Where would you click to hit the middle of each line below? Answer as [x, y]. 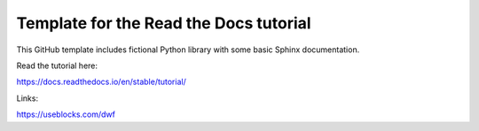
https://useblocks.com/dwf [66, 114]
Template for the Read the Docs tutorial [164, 23]
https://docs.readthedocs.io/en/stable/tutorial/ [101, 82]
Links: [27, 98]
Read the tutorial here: [57, 65]
